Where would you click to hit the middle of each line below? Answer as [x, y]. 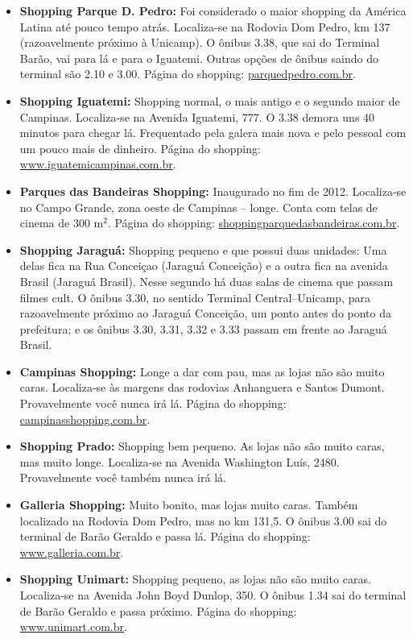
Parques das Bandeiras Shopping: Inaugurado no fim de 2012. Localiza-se [213, 191]
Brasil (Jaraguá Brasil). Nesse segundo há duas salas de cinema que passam [206, 281]
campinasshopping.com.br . [85, 419]
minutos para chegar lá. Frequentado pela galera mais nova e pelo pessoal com [213, 133]
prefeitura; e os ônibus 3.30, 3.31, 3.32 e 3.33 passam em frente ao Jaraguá [203, 328]
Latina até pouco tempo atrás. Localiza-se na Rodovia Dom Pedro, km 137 [205, 26]
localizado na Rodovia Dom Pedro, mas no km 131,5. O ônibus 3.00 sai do [203, 520]
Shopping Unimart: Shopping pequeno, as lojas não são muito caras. [195, 579]
